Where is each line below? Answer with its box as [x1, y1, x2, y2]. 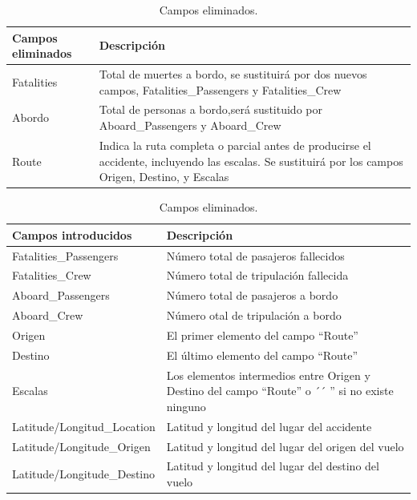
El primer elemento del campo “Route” [166, 327, 358, 343]
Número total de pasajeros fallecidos [166, 247, 345, 264]
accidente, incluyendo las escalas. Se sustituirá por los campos [99, 152, 403, 169]
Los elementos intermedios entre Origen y [166, 366, 370, 383]
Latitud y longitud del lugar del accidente [166, 417, 372, 434]
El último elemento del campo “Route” [166, 346, 358, 363]
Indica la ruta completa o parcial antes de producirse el [99, 136, 371, 153]
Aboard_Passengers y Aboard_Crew [99, 117, 281, 134]
